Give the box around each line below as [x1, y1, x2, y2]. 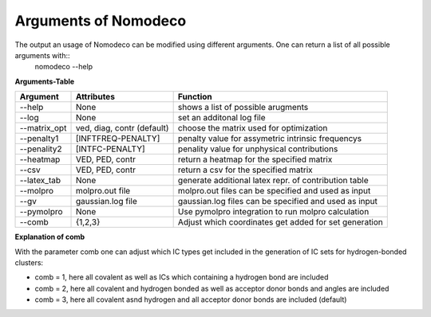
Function [177, 92, 213, 103]
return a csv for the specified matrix [177, 164, 313, 175]
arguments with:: [14, 50, 71, 60]
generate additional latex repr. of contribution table [177, 175, 369, 186]
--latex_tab [19, 175, 61, 186]
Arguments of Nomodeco [14, 12, 187, 29]
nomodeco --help [34, 62, 93, 72]
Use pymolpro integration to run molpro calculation [177, 206, 370, 217]
